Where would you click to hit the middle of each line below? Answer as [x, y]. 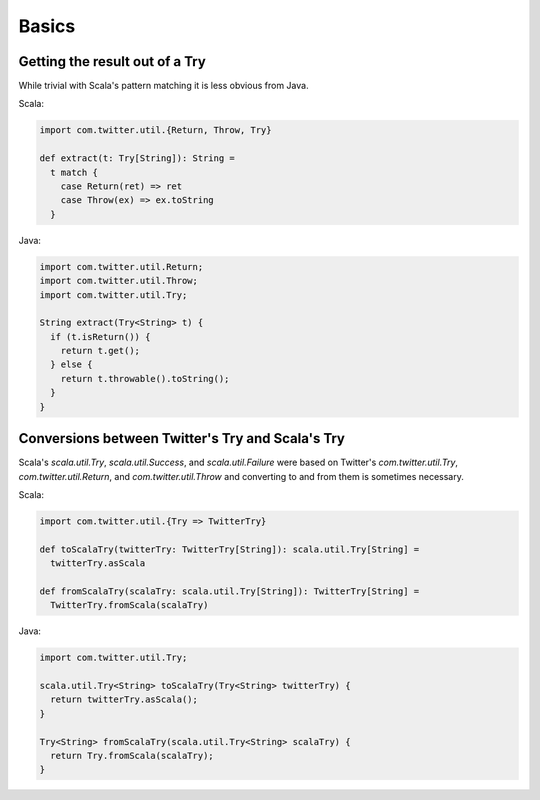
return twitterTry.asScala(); [124, 699]
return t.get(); [100, 351]
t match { [74, 172]
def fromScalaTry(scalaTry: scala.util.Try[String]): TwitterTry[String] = [229, 591]
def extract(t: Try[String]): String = [137, 158]
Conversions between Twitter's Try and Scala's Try [181, 438]
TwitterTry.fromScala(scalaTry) [129, 605]
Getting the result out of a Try [112, 61]
